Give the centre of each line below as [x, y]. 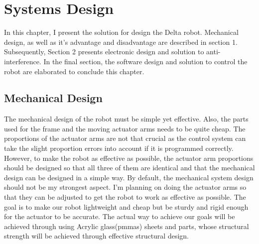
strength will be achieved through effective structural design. [96, 236]
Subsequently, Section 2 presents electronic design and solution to [104, 52]
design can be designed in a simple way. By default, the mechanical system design [129, 177]
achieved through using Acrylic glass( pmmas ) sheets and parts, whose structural [127, 226]
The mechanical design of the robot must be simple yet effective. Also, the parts [126, 119]
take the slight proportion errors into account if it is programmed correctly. [119, 148]
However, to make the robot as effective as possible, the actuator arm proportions [129, 158]
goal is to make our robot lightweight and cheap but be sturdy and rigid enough [126, 206]
